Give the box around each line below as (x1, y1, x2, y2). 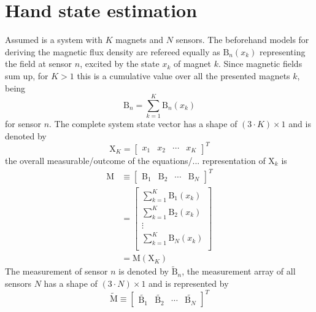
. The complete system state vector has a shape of (49, 117, 237, 130)
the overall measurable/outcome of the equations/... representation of (5, 154, 266, 166)
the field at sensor (5, 57, 72, 70)
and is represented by (148, 276, 229, 289)
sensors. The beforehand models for (175, 33, 309, 46)
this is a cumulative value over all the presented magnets (77, 69, 290, 82)
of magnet (173, 57, 211, 70)
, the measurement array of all (182, 265, 296, 278)
